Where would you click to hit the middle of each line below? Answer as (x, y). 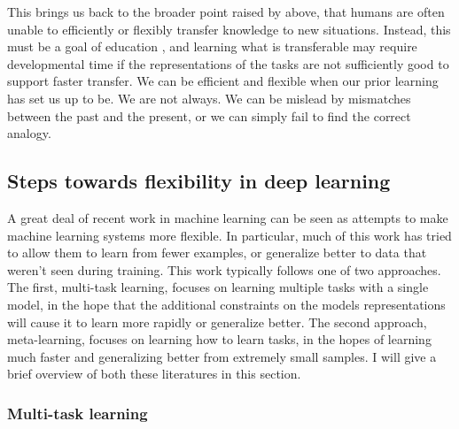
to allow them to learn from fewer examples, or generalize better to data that (217, 253)
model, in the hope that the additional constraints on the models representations (226, 304)
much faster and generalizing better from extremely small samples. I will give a (222, 356)
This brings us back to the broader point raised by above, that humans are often (226, 11)
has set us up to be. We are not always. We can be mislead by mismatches (209, 98)
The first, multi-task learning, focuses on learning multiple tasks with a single (218, 287)
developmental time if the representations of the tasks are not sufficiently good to (228, 63)
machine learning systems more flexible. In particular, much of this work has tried (229, 235)
